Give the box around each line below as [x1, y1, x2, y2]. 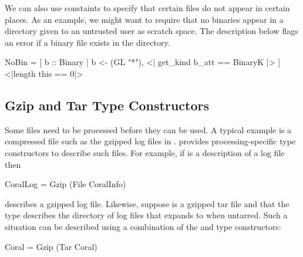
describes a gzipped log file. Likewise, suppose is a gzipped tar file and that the [5, 197, 289, 209]
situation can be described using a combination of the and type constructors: [5, 220, 281, 232]
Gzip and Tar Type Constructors [5, 96, 210, 114]
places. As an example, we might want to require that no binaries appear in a [5, 13, 284, 25]
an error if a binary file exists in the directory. [5, 36, 170, 48]
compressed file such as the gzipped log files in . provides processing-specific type [5, 135, 296, 147]
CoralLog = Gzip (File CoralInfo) [5, 178, 126, 190]
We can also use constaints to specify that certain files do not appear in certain [5, 2, 290, 13]
